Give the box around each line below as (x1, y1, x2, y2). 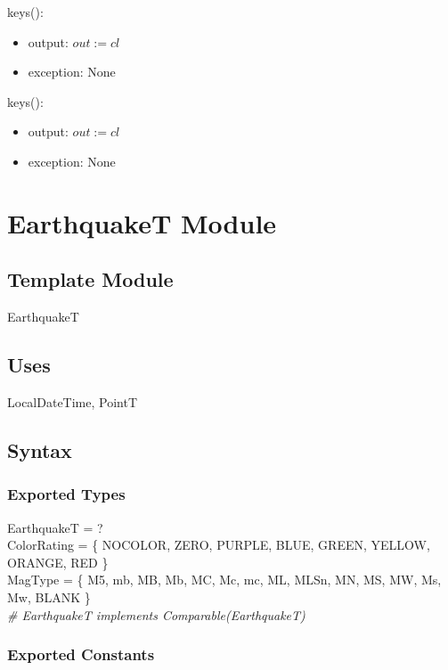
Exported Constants (7, 643, 155, 666)
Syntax (7, 436, 72, 463)
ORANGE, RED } (7, 552, 109, 571)
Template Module (7, 266, 174, 293)
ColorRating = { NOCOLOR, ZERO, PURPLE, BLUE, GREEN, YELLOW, (7, 535, 430, 554)
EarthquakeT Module (7, 204, 277, 241)
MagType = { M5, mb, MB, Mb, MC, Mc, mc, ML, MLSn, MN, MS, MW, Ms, (7, 570, 442, 589)
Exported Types (7, 483, 126, 505)
